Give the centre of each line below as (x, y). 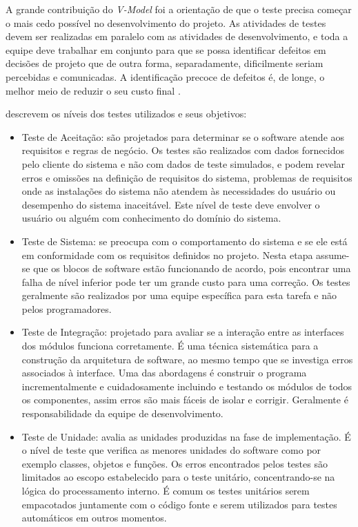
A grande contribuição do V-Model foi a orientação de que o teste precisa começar (179, 9)
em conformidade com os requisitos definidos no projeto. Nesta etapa (167, 255)
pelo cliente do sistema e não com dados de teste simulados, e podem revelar (183, 163)
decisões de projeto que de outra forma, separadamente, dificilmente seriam (165, 63)
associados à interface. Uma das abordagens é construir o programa (164, 373)
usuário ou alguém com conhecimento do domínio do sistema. (151, 218)
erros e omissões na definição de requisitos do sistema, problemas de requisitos (187, 177)
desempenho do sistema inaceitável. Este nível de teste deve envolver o (171, 204)
